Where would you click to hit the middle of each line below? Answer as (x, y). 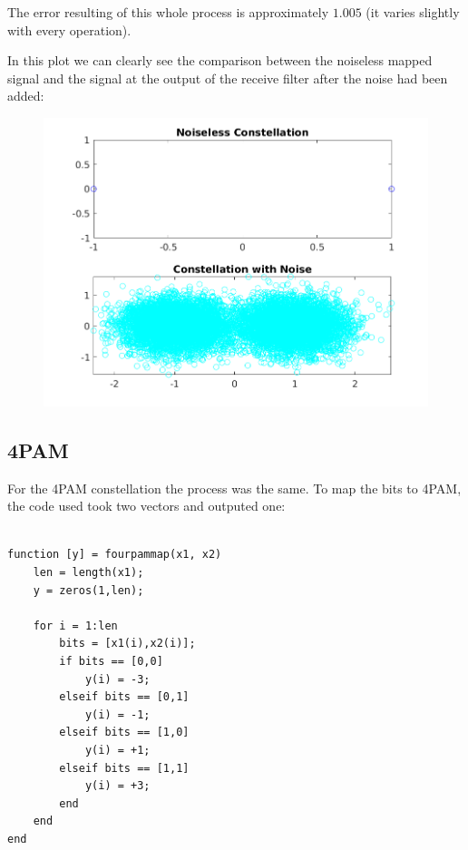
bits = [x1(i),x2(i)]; (127, 644)
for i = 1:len (75, 625)
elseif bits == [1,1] (124, 768)
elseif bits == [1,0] (124, 733)
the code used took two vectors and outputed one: (146, 506)
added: (26, 96)
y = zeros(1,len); (88, 590)
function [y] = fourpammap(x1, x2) (115, 555)
